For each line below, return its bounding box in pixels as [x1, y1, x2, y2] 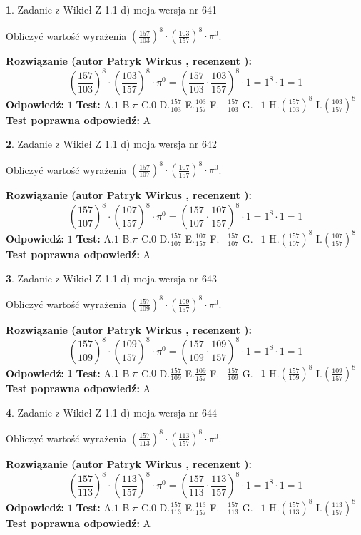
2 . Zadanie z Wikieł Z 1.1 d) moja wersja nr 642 [6, 136, 218, 151]
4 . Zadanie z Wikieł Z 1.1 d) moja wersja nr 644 [6, 404, 218, 419]
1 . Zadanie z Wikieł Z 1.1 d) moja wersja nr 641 [6, 2, 218, 16]
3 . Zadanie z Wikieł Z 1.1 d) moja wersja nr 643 [6, 270, 218, 285]
